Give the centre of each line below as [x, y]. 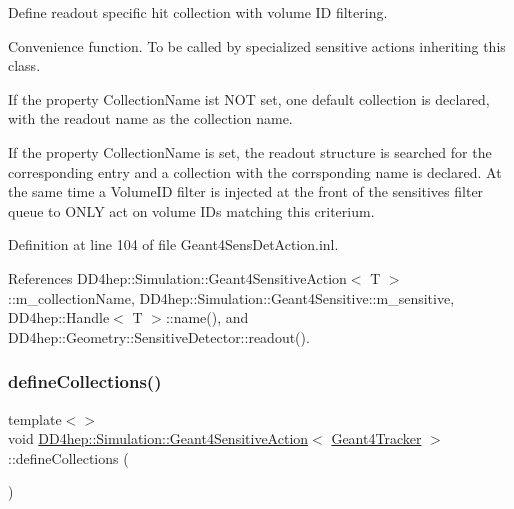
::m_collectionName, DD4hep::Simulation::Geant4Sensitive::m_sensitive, [231, 297]
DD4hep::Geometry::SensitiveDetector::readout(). [159, 336]
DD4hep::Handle [59, 317]
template [35, 418]
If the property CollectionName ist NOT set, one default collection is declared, [249, 98]
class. [24, 65]
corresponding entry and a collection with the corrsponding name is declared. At [255, 171]
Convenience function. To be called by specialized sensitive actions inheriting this [257, 45]
